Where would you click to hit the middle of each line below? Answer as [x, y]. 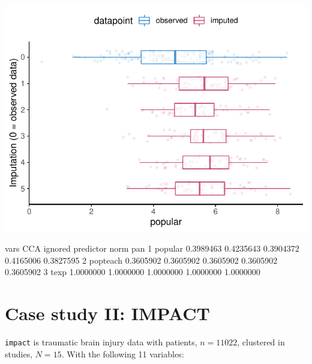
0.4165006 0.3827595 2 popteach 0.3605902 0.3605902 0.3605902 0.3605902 [141, 260]
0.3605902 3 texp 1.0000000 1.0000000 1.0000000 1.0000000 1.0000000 [133, 272]
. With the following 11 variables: [123, 353]
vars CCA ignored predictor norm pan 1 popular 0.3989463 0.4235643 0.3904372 [152, 248]
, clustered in [261, 342]
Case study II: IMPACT [108, 313]
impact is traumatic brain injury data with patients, [101, 342]
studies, [19, 353]
